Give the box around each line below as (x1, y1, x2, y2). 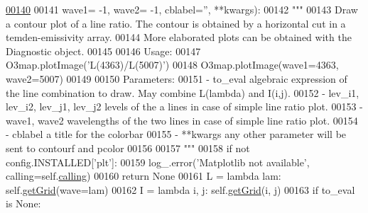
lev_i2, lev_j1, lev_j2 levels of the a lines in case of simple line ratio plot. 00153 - (6, 99, 363, 114)
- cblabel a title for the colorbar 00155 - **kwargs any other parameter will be (6, 127, 347, 142)
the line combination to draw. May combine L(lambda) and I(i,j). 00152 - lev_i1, (6, 85, 359, 100)
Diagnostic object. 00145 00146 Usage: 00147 (6, 43, 201, 58)
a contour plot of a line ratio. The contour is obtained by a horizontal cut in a (6, 16, 346, 30)
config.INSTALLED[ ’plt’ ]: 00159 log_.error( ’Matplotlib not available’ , (6, 154, 310, 169)
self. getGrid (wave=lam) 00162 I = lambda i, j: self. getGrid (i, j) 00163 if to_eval (6, 182, 355, 197)
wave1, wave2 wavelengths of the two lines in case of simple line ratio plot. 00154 (6, 113, 358, 127)
